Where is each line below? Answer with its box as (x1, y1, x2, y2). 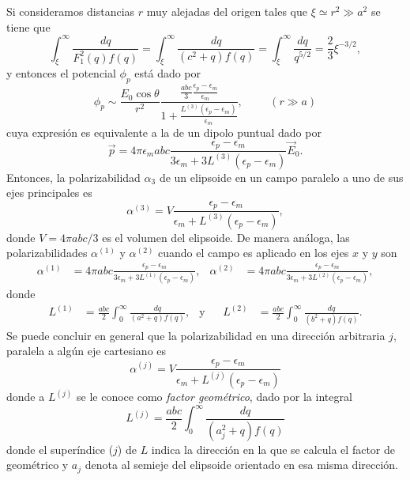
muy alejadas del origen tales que (146, 3, 307, 19)
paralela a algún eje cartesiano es (6, 342, 167, 359)
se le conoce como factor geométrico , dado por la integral (77, 388, 352, 405)
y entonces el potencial (6, 65, 116, 81)
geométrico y (6, 456, 69, 473)
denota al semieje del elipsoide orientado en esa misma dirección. (85, 456, 398, 473)
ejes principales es (6, 184, 92, 201)
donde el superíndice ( (6, 440, 114, 457)
